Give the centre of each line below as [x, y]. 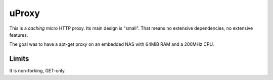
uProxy [25, 13]
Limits [19, 59]
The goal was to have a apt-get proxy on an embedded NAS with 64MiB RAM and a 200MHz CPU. [112, 44]
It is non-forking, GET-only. [37, 71]
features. [19, 35]
